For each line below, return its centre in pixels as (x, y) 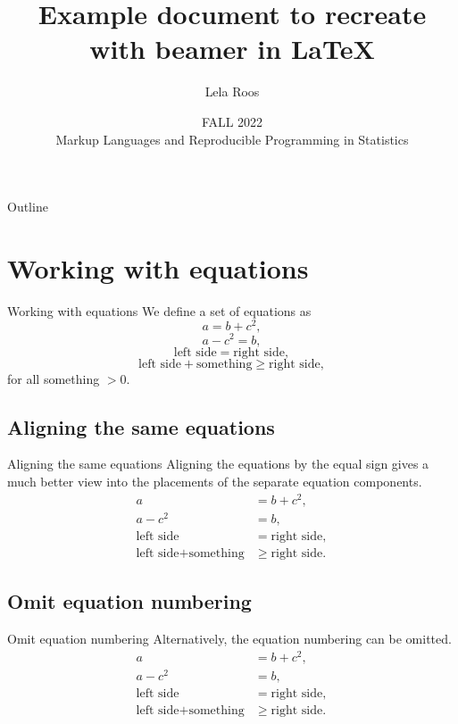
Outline (28, 207)
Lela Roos (232, 92)
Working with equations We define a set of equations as (159, 310)
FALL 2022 (232, 121)
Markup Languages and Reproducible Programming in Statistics (232, 139)
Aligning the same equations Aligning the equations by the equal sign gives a (218, 464)
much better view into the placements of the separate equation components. (215, 481)
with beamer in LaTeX (232, 49)
